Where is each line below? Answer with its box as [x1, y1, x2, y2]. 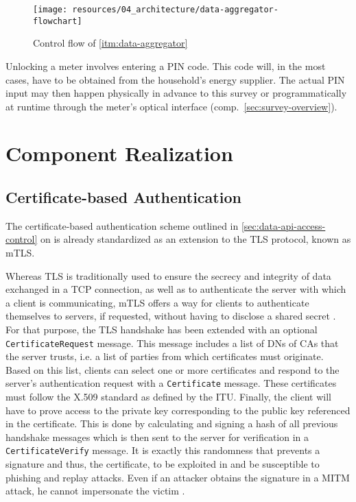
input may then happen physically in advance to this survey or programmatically [5, 86, 347, 100]
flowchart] [33, 16, 82, 26]
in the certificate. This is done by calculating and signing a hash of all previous [5, 416, 338, 431]
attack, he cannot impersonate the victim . [5, 483, 185, 498]
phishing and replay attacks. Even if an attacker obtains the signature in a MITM [5, 470, 350, 484]
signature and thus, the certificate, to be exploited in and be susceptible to [5, 457, 320, 471]
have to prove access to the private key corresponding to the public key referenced [5, 403, 351, 417]
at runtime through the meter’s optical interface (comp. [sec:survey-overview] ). [5, 99, 337, 113]
